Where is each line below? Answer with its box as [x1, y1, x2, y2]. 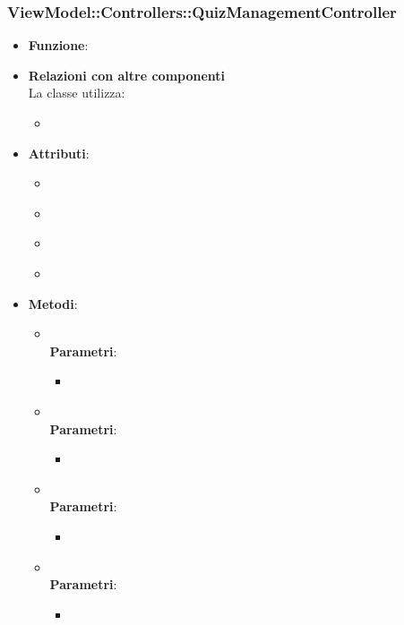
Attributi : [28, 143, 90, 162]
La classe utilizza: [28, 83, 125, 102]
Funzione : [28, 36, 89, 55]
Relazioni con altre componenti [28, 65, 226, 84]
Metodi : [28, 294, 78, 312]
